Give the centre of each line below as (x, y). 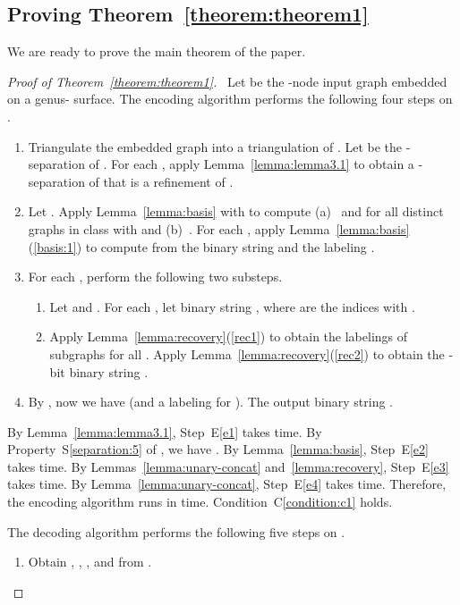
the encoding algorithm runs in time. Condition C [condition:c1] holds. (200, 502)
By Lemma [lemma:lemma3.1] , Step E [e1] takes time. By (165, 431)
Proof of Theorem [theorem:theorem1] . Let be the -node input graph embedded (227, 81)
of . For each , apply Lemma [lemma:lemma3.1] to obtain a (251, 164)
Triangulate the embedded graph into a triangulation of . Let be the (215, 146)
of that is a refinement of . (161, 181)
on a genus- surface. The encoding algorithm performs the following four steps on (230, 99)
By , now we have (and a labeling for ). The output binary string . (210, 402)
